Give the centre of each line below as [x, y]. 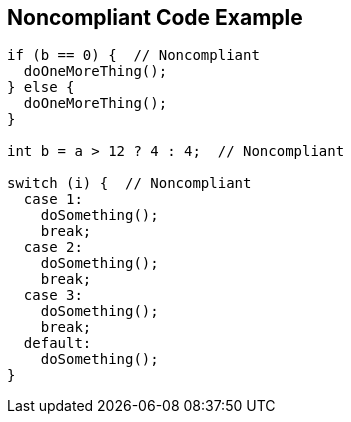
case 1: [53, 199]
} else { [41, 87]
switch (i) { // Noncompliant [129, 183]
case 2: [53, 247]
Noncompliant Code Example [155, 17]
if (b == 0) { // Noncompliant [133, 55]
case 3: [53, 295]
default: [57, 343]
